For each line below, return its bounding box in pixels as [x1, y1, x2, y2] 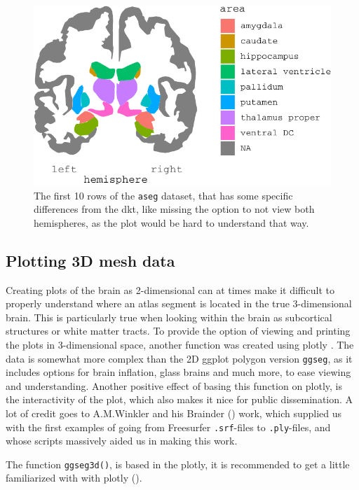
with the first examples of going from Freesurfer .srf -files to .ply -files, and [6, 419, 331, 434]
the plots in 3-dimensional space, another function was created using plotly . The [6, 337, 354, 351]
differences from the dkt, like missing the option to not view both [34, 202, 315, 216]
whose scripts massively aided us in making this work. [6, 433, 238, 448]
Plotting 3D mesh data [6, 249, 175, 271]
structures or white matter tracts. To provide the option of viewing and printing [6, 323, 351, 338]
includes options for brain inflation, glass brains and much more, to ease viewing [6, 365, 351, 379]
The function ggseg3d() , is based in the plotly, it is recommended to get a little [6, 456, 350, 471]
